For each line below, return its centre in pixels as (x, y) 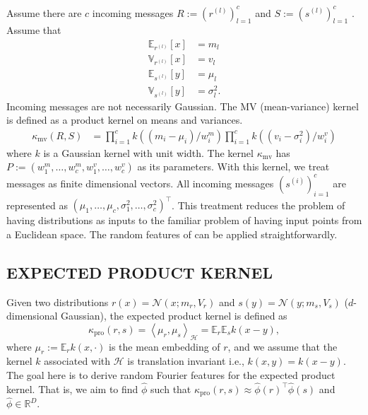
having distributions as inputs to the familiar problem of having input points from (184, 220)
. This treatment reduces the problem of (259, 205)
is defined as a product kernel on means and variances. (125, 120)
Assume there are (44, 12)
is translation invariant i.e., (186, 361)
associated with (77, 361)
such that (171, 388)
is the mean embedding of (165, 346)
